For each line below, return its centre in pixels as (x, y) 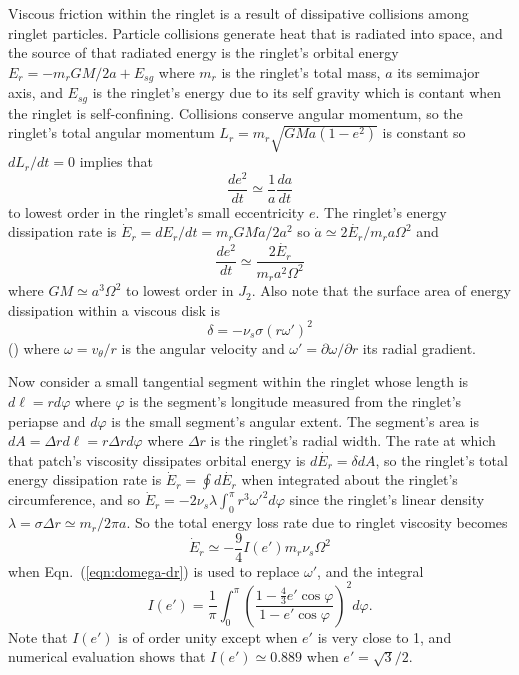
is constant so (424, 132)
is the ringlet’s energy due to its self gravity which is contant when (297, 92)
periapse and (47, 420)
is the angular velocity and (203, 347)
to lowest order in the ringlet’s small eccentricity (156, 211)
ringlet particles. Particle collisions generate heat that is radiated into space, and (255, 32)
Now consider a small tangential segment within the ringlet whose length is (238, 381)
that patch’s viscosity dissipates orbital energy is (157, 459)
